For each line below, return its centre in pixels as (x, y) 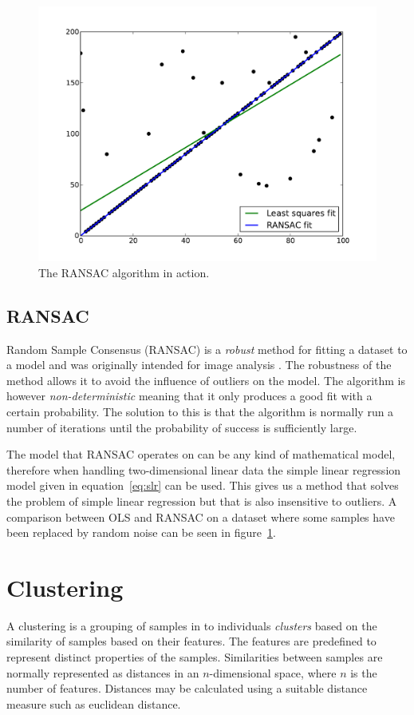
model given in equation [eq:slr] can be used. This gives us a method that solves (203, 485)
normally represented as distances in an (103, 672)
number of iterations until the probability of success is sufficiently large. (182, 427)
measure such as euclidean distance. (94, 703)
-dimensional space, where (273, 672)
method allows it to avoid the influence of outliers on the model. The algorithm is (206, 380)
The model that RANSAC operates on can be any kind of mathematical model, (201, 454)
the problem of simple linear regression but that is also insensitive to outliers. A (202, 500)
